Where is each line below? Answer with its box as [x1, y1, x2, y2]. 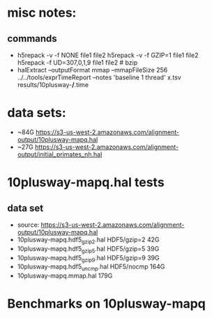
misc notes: [7, 5, 77, 21]
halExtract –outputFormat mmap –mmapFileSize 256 [17, 66, 168, 74]
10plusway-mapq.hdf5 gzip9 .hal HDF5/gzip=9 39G [17, 253, 160, 264]
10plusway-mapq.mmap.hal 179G [17, 271, 113, 280]
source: [17, 221, 40, 229]
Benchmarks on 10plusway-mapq [7, 296, 206, 312]
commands [7, 33, 57, 45]
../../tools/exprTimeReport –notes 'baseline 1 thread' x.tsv [17, 73, 181, 81]
